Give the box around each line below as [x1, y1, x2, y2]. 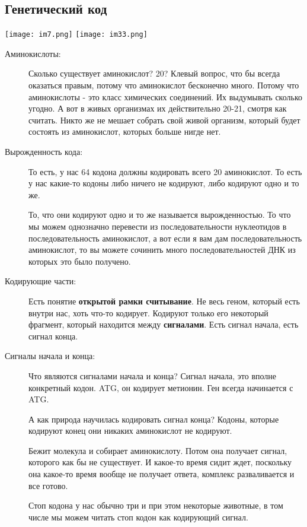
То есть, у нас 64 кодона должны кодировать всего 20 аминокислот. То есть [28, 165, 302, 177]
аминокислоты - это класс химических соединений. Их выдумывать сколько [28, 90, 302, 103]
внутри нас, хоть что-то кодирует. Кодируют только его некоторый [28, 306, 268, 319]
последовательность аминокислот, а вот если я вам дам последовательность [28, 231, 302, 244]
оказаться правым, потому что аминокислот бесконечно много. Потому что [28, 79, 299, 91]
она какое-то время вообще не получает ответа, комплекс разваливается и [28, 468, 295, 480]
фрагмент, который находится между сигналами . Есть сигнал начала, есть [28, 318, 299, 331]
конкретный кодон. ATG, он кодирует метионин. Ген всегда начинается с [28, 381, 293, 393]
